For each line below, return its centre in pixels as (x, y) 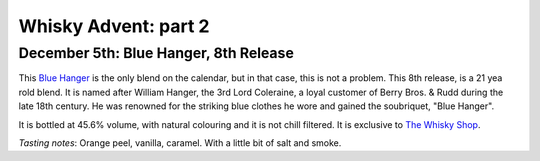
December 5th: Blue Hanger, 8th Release (156, 53)
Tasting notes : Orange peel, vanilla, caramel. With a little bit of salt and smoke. (180, 142)
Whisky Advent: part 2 (114, 26)
